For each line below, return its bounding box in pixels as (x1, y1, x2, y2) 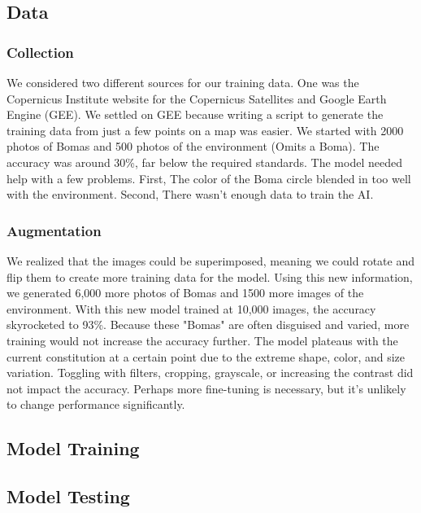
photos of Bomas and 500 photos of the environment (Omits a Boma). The (7, 138, 380, 155)
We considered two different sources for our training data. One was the (7, 74, 359, 90)
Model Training (7, 436, 140, 461)
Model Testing (7, 484, 130, 509)
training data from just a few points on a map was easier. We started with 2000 (7, 121, 404, 138)
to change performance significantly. (7, 396, 185, 413)
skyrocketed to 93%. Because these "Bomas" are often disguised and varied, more (7, 316, 410, 333)
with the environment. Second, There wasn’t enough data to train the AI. (7, 186, 374, 203)
